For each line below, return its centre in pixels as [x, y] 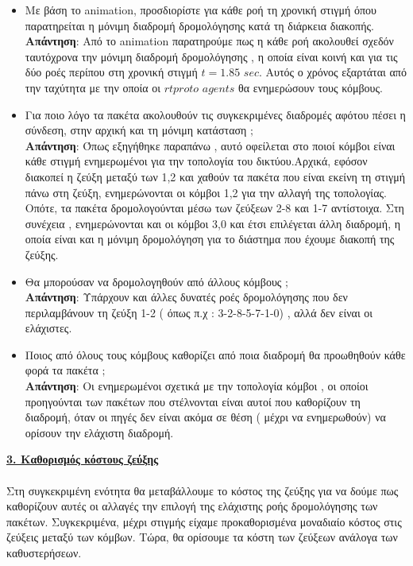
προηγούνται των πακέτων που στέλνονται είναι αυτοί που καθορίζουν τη [193, 401]
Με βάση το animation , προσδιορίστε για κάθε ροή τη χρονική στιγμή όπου [201, 10]
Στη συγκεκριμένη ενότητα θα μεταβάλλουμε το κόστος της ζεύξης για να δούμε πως [203, 490]
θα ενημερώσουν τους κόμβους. [311, 87]
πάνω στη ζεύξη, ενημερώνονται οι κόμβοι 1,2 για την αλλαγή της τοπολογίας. [206, 192]
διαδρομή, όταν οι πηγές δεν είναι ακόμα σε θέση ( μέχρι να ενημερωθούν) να [205, 417]
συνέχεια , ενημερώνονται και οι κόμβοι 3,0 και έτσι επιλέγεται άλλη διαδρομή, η [213, 223]
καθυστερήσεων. [44, 552]
